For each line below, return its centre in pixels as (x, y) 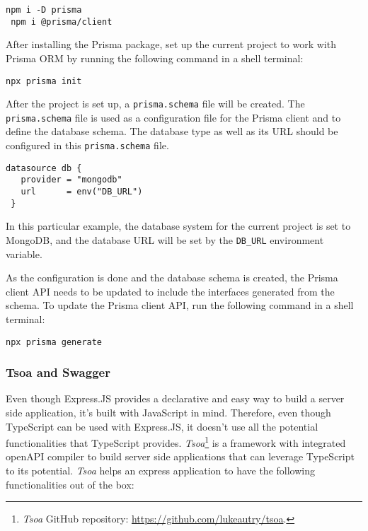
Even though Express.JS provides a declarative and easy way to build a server (175, 398)
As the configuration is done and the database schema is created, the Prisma (172, 278)
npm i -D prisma (44, 10)
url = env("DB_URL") (82, 192)
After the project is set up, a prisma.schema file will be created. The (155, 104)
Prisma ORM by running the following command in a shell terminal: (155, 58)
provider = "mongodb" (71, 180)
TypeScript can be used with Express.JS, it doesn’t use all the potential (162, 426)
